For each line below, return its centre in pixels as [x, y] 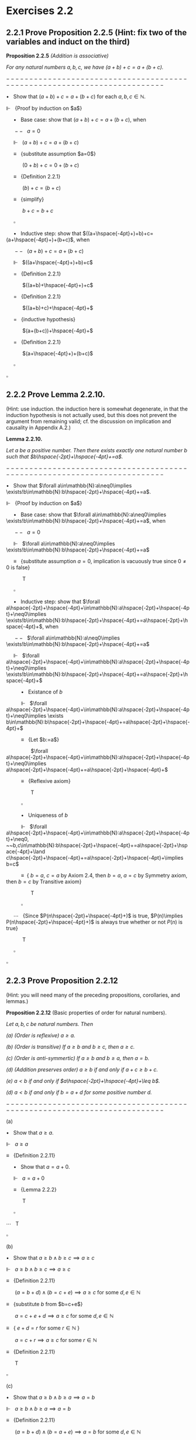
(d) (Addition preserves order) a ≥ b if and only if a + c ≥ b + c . [82, 1069]
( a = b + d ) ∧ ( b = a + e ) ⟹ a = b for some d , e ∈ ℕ [78, 1432]
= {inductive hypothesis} [44, 319]
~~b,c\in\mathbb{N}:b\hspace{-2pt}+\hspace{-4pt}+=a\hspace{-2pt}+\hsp [97, 845]
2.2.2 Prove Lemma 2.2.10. [56, 395]
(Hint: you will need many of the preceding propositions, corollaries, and [93, 995]
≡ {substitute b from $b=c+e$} [44, 1304]
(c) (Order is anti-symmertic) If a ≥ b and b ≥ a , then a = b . [78, 1058]
